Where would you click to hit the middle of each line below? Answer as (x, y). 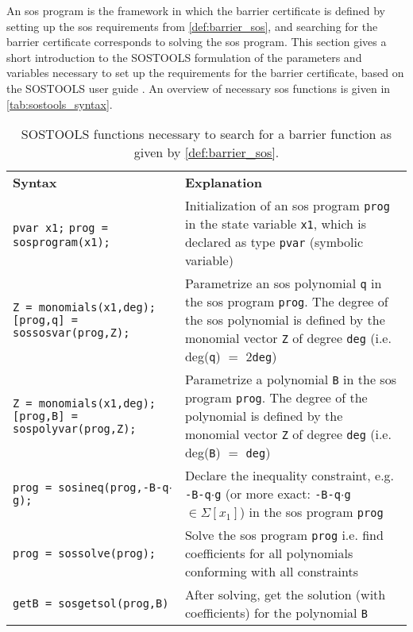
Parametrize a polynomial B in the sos (290, 380)
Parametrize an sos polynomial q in (283, 283)
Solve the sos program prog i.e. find (284, 535)
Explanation (223, 183)
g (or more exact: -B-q (278, 494)
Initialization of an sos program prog (287, 206)
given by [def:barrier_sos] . (206, 152)
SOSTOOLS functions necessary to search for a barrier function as (206, 134)
